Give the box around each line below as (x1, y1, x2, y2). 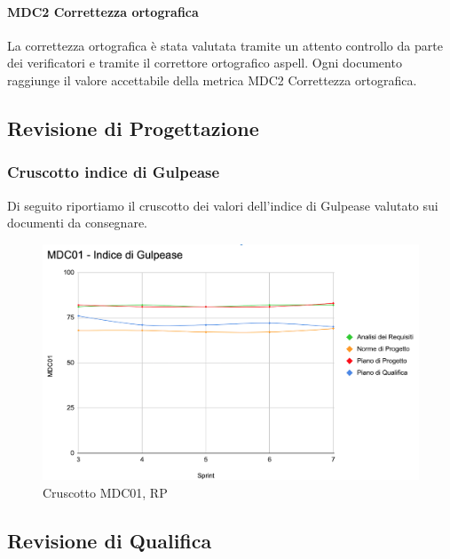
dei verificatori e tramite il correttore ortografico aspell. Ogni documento (7, 53, 402, 72)
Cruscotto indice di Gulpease (7, 161, 220, 183)
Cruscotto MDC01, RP (43, 483, 168, 502)
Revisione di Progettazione (7, 114, 259, 141)
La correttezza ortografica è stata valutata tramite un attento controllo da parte (7, 36, 443, 54)
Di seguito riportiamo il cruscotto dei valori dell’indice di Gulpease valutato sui (7, 196, 438, 214)
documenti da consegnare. (7, 213, 148, 232)
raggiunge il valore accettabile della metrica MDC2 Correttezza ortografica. (7, 70, 417, 89)
